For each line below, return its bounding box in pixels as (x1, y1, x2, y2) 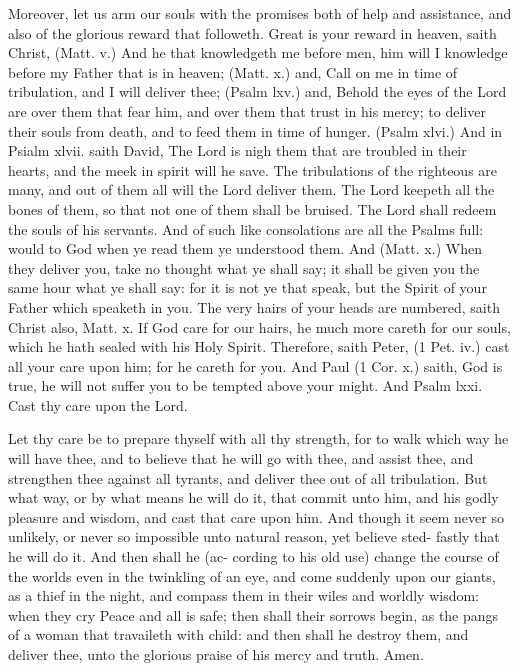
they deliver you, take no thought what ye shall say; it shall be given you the (8, 257, 480, 278)
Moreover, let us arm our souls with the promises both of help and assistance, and (8, 3, 512, 23)
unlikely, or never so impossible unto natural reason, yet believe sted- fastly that (8, 526, 500, 547)
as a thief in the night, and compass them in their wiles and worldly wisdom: (8, 585, 480, 606)
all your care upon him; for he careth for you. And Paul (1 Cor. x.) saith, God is (8, 355, 503, 376)
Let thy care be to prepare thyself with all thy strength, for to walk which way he (8, 428, 509, 449)
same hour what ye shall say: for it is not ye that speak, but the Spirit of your (8, 277, 487, 298)
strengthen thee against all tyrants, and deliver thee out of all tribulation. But (8, 467, 488, 488)
